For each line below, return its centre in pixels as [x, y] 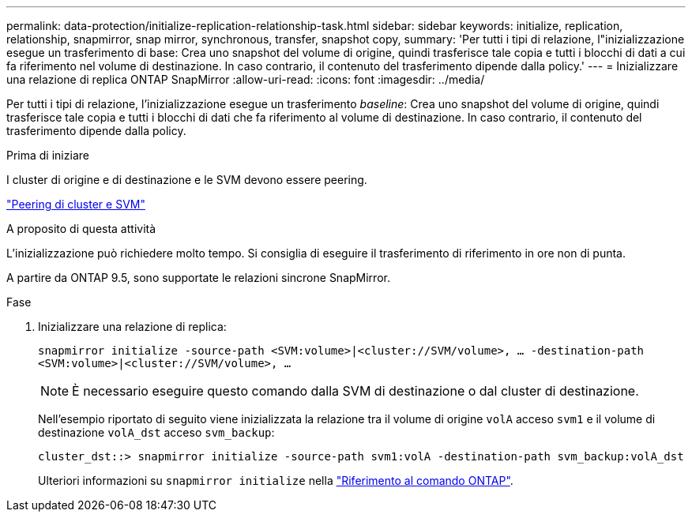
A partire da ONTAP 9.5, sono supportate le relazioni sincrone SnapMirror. [198, 278]
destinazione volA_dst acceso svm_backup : [156, 432]
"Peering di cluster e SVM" [76, 204]
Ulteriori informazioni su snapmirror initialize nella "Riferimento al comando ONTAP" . [276, 480]
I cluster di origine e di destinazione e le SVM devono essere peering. [187, 180]
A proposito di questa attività [81, 229]
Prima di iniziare [48, 155]
